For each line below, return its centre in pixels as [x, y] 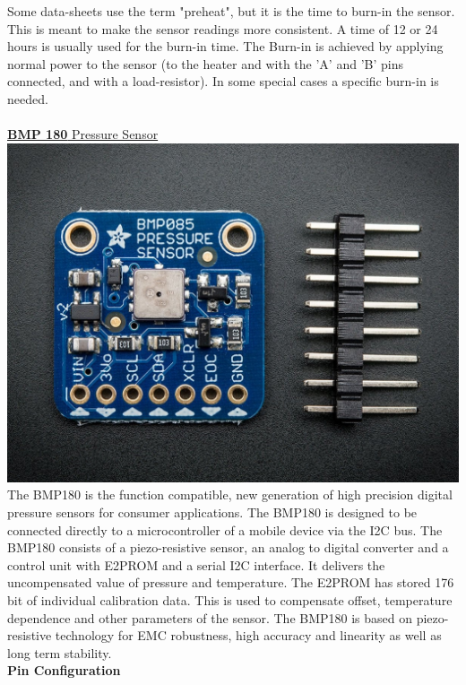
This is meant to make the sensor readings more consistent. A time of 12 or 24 [223, 28]
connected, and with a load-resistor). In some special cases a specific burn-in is [223, 81]
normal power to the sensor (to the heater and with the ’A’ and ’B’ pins [205, 63]
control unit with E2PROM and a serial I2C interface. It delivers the [196, 564]
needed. [28, 98]
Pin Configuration [64, 670]
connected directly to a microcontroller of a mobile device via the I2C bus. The [225, 529]
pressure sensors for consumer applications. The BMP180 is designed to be [212, 512]
